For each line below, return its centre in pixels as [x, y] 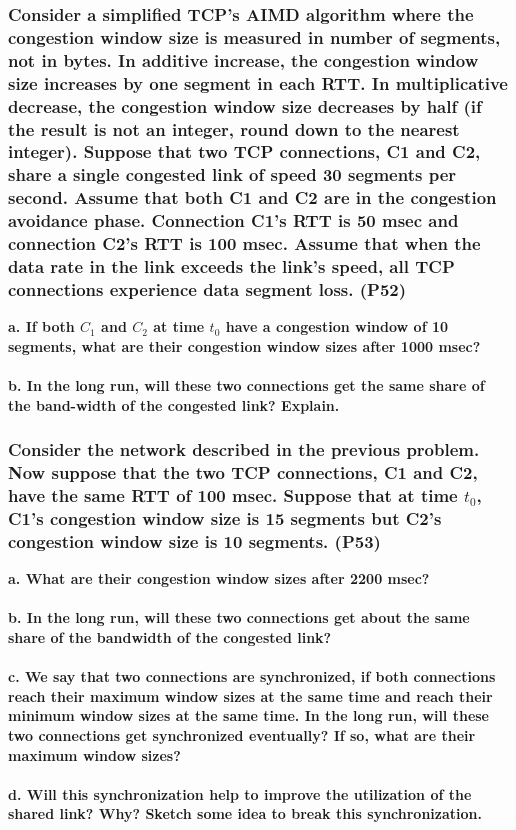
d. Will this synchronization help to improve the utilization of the [240, 793]
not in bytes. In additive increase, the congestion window [243, 59]
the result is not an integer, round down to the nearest [234, 128]
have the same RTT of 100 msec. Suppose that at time [233, 495]
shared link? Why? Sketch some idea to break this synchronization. [245, 813]
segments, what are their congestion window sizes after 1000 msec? [244, 345]
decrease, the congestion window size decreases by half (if [245, 105]
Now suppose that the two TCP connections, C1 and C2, [243, 472]
